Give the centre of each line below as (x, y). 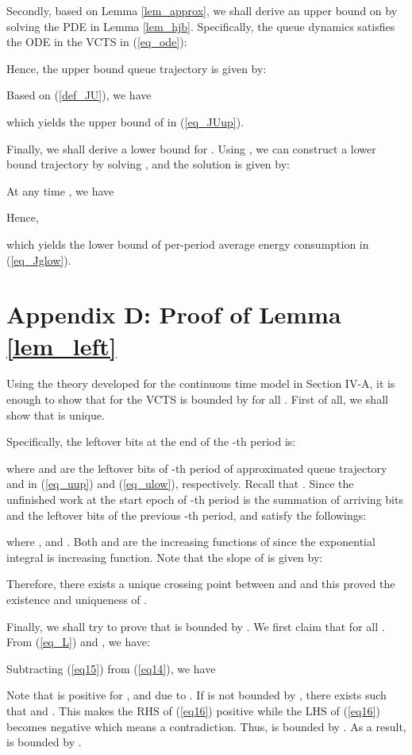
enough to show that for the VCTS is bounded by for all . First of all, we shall (197, 399)
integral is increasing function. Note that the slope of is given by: (165, 557)
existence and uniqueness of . (77, 599)
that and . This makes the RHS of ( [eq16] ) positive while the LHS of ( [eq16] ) (193, 710)
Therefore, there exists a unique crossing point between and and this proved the (201, 584)
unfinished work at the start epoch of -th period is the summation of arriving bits (205, 499)
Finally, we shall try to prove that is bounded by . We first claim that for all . (196, 626)
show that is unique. (56, 414)
